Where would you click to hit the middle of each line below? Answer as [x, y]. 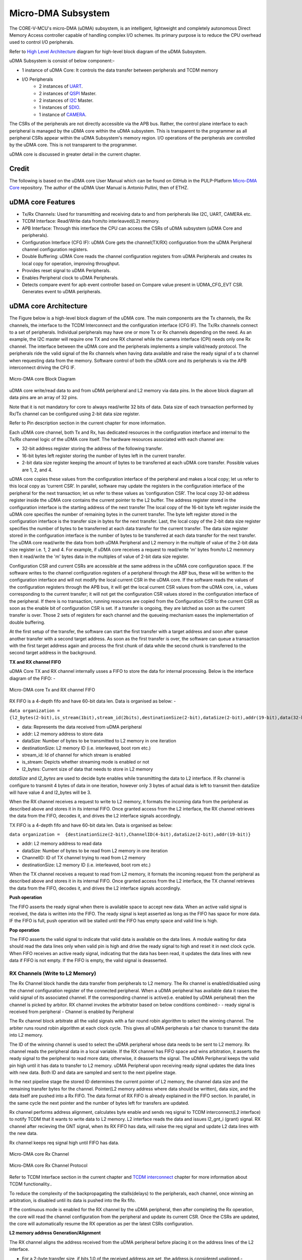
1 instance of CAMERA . [63, 114]
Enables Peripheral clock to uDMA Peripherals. [70, 278]
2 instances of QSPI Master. [68, 93]
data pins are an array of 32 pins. [44, 398]
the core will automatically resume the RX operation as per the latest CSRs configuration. [101, 1224]
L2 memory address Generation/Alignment [55, 1233]
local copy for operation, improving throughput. [71, 263]
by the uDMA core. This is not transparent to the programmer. [73, 145]
